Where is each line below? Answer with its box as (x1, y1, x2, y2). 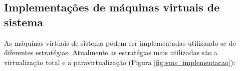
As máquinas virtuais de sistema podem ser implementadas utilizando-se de (4, 37, 236, 48)
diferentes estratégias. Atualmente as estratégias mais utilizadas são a (4, 47, 217, 58)
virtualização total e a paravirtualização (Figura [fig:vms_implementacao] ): (4, 57, 235, 67)
